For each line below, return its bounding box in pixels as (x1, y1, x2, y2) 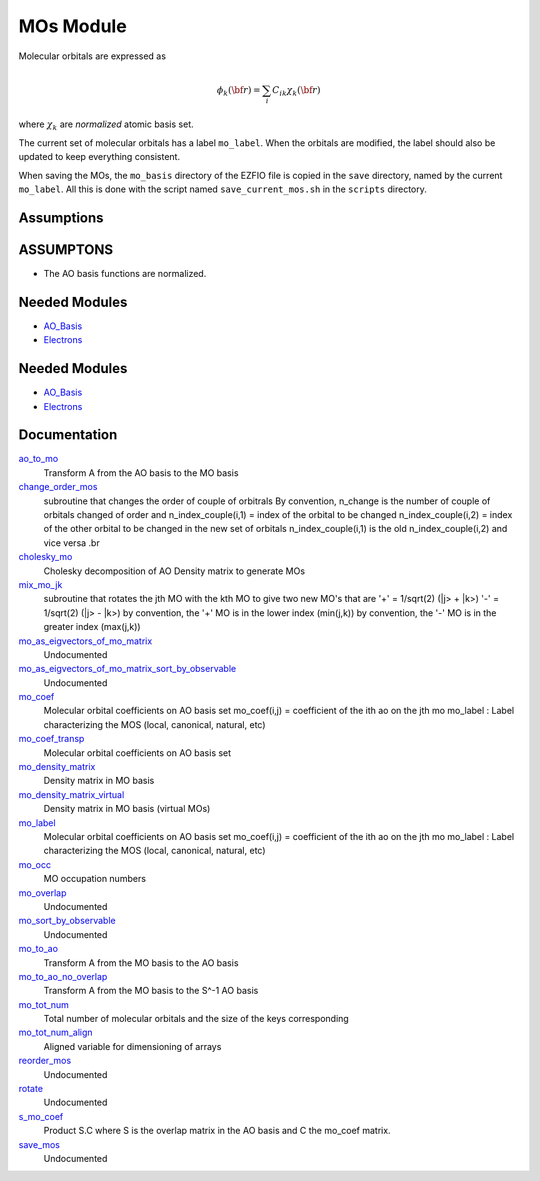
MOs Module (18, 15, 127, 37)
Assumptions (18, 209, 104, 226)
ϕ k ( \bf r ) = (216, 84, 261, 98)
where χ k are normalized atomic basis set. (18, 118, 194, 133)
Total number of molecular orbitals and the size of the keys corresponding (43, 1013, 349, 1025)
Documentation (18, 426, 118, 444)
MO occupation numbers (43, 873, 147, 885)
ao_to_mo (18, 453, 59, 465)
